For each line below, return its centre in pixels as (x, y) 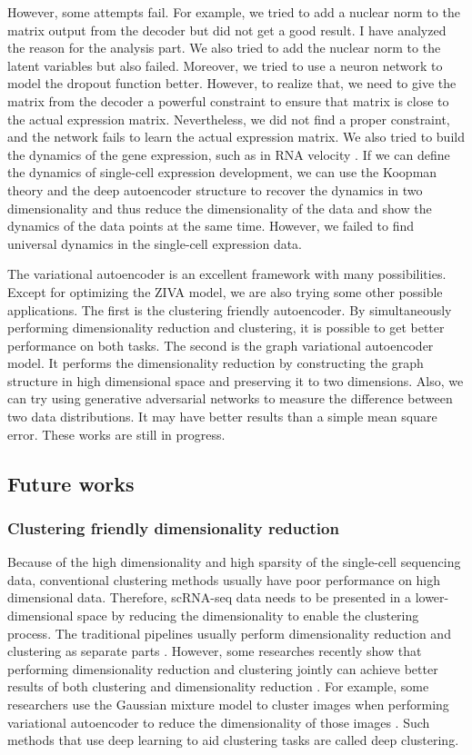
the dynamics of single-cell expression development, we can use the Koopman (222, 172)
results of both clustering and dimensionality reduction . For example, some (218, 686)
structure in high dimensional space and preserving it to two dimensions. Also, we (236, 380)
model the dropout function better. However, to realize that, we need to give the (232, 83)
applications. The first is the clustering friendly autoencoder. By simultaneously (230, 309)
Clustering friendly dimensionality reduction (173, 527)
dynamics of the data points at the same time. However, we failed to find (211, 226)
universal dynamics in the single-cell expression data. (155, 243)
